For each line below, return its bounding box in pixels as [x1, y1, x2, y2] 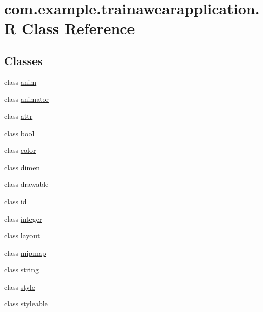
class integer [4, 213, 42, 224]
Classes [4, 52, 43, 68]
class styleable [4, 298, 48, 309]
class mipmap [4, 247, 46, 258]
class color [4, 145, 36, 155]
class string [4, 264, 39, 275]
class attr [4, 110, 33, 121]
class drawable [4, 179, 49, 190]
